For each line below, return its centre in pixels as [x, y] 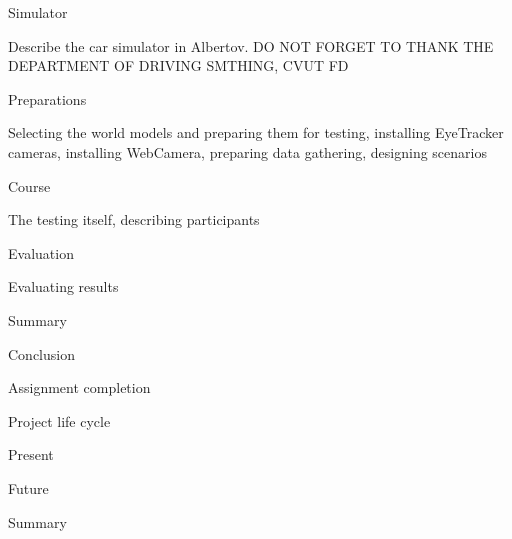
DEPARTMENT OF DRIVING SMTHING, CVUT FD [178, 65]
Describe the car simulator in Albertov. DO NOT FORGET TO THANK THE [251, 45]
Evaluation [41, 252]
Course [29, 185]
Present [31, 454]
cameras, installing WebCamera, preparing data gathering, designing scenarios [247, 151]
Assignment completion [79, 387]
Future [28, 487]
